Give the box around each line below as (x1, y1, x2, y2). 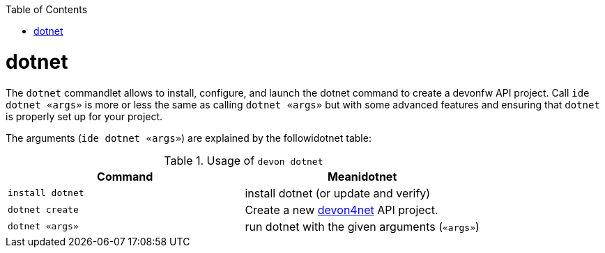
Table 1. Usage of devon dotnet (164, 153, 323, 168)
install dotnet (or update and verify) (245, 186, 431, 200)
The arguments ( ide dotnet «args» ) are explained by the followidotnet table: (6, 131, 372, 144)
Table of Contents (6, 3, 88, 15)
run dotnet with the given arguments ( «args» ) (245, 219, 480, 234)
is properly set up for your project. (6, 110, 163, 122)
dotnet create (8, 204, 79, 215)
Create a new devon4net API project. (245, 202, 438, 217)
